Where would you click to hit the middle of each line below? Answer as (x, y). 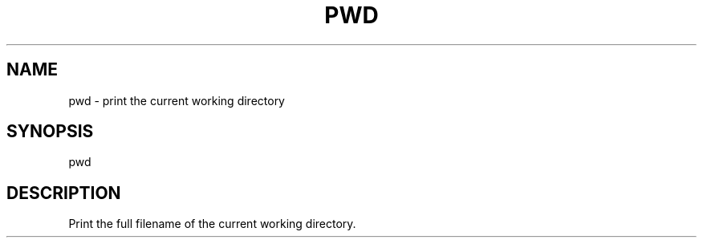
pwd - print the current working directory (177, 100)
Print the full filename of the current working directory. (212, 224)
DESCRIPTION (64, 193)
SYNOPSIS (50, 132)
